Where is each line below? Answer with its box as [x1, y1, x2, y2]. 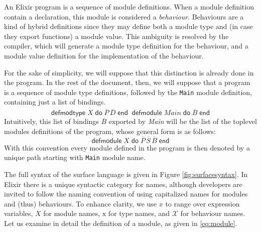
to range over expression [165, 198, 240, 208]
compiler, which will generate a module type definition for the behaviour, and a [4, 40, 248, 51]
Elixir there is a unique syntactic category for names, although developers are [4, 178, 242, 189]
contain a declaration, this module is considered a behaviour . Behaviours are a [4, 11, 244, 21]
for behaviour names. [180, 208, 245, 218]
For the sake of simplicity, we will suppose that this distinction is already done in [4, 67, 254, 77]
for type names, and [108, 208, 170, 218]
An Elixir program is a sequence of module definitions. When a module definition [4, 1, 254, 11]
